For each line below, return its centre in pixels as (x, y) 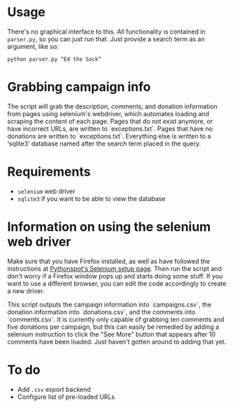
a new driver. (26, 290)
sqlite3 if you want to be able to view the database (91, 198)
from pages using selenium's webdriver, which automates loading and (108, 113)
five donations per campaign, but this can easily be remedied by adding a (113, 327)
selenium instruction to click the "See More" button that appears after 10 (111, 334)
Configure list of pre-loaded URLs (66, 397)
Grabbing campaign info (79, 87)
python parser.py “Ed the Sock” (54, 59)
